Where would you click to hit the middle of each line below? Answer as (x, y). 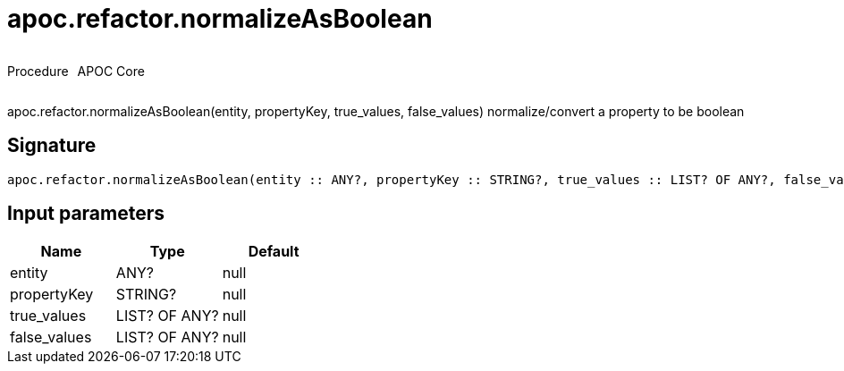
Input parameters (86, 214)
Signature (52, 146)
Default (274, 252)
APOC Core (111, 71)
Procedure (38, 71)
